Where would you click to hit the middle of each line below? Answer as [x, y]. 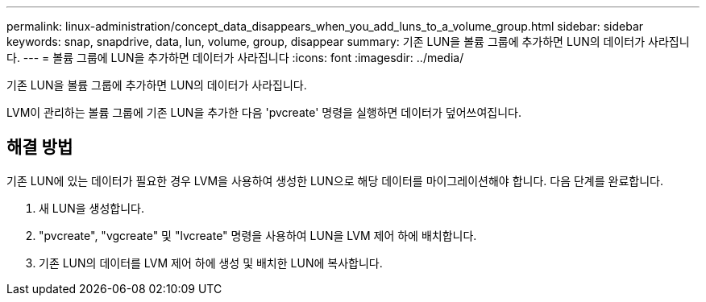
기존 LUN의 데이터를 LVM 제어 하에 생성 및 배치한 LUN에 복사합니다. [211, 263]
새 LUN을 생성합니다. [91, 208]
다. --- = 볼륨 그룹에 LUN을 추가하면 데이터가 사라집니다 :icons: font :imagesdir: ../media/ [235, 58]
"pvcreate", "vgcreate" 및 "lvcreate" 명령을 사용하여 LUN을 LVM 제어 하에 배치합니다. [258, 235]
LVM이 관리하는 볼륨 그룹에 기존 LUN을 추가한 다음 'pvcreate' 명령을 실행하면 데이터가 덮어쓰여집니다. [264, 112]
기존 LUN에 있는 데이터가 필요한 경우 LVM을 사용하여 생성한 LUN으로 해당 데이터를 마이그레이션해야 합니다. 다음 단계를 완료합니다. [335, 180]
